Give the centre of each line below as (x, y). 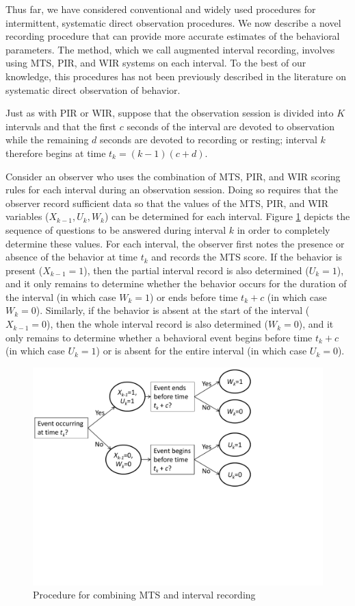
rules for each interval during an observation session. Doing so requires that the (172, 190)
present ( (24, 270)
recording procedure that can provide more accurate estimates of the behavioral (173, 36)
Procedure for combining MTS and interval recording (144, 595)
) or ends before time (194, 296)
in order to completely (284, 229)
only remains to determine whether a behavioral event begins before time (159, 337)
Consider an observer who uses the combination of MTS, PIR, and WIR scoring (173, 176)
